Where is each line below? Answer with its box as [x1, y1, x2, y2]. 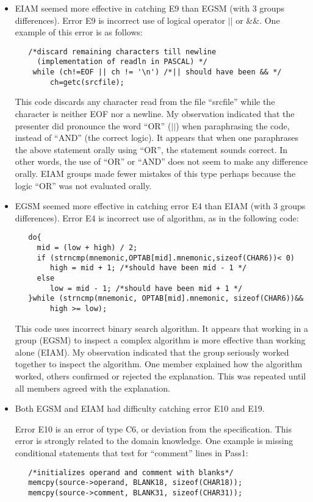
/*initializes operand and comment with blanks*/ [28, 468, 234, 477]
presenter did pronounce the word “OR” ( [15, 119, 171, 132]
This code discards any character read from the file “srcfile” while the [15, 95, 275, 108]
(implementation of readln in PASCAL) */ [37, 57, 207, 66]
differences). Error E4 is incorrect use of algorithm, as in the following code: [15, 211, 299, 224]
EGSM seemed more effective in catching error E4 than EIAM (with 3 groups [15, 199, 306, 212]
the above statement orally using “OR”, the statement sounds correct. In [15, 143, 288, 156]
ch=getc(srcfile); [50, 77, 124, 87]
